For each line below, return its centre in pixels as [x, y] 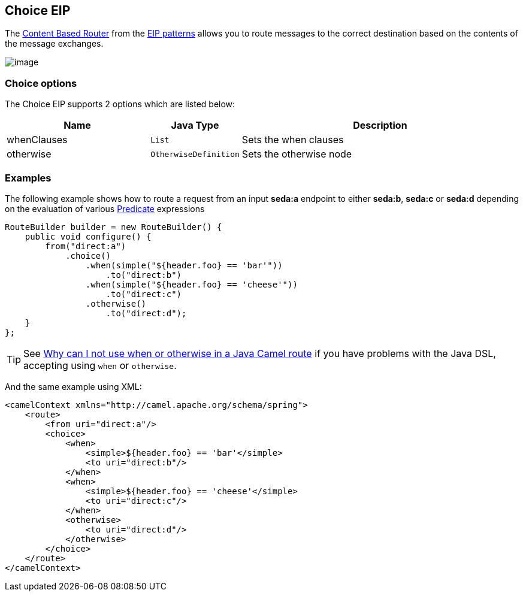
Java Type [195, 125]
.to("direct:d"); [146, 313]
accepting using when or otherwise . [100, 365]
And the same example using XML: [73, 386]
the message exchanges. [54, 44]
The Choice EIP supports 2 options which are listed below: [120, 104]
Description [380, 125]
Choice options [41, 83]
